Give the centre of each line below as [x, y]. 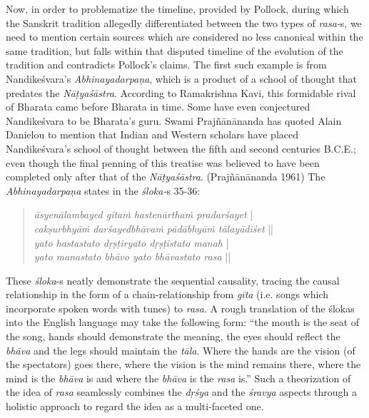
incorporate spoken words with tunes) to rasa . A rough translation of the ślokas [180, 308]
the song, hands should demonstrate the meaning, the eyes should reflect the [173, 336]
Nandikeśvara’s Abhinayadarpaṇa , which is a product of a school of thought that [181, 78]
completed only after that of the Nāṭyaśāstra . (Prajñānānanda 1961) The [166, 177]
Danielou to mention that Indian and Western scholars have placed [152, 134]
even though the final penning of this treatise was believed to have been [163, 162]
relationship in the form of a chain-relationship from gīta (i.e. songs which [167, 294]
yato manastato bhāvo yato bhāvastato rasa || [132, 256]
